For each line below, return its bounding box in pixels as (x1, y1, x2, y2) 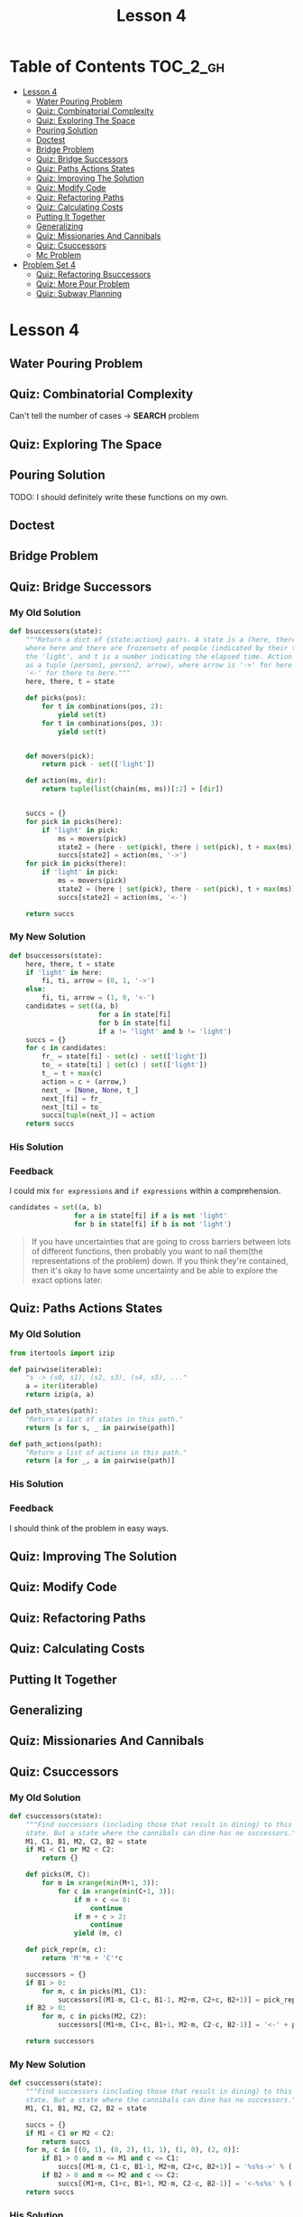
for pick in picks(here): (25, 817, 124, 826)
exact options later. (31, 1274, 103, 1285)
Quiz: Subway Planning (35, 288, 123, 298)
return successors (25, 2037, 95, 2046)
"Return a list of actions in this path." (25, 1448, 188, 1457)
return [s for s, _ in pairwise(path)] (25, 1423, 176, 1432)
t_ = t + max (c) (41, 1069, 103, 1078)
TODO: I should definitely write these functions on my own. (9, 491, 229, 502)
